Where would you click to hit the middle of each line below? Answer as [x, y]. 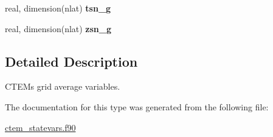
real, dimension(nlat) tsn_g [58, 8]
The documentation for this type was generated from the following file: [137, 106]
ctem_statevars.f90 [40, 127]
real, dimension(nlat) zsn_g [58, 28]
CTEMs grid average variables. [63, 86]
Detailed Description [71, 61]
